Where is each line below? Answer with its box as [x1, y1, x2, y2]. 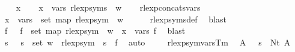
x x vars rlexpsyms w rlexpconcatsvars [16, 1, 201, 13]
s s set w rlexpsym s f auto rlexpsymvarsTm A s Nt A [4, 35, 291, 48]
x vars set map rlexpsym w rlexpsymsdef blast [4, 12, 227, 25]
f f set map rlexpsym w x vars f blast [4, 24, 186, 37]
